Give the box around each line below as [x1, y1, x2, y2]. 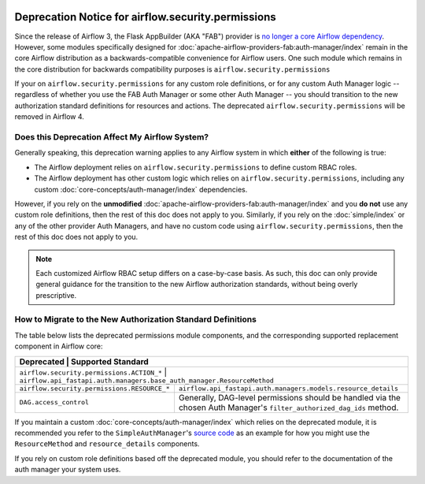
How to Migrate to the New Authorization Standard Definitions [14, 314, 257, 325]
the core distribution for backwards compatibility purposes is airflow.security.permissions [14, 64, 331, 74]
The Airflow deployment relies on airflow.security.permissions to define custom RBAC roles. [34, 162, 357, 172]
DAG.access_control [19, 398, 90, 407]
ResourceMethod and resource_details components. [14, 439, 200, 449]
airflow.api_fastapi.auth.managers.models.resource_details [178, 384, 399, 393]
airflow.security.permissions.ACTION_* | [19, 367, 168, 378]
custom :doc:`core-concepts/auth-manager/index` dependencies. [34, 184, 248, 194]
